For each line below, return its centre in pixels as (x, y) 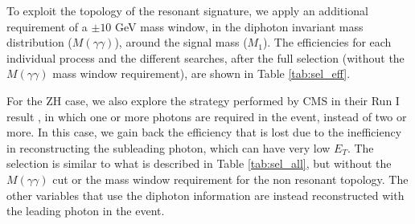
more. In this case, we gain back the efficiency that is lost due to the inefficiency (204, 132)
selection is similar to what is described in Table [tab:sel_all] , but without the (199, 163)
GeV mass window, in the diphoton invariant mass (239, 26)
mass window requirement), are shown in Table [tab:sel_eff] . (201, 73)
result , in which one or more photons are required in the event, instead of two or (207, 116)
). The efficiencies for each (327, 42)
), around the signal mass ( (181, 42)
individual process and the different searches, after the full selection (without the (205, 57)
